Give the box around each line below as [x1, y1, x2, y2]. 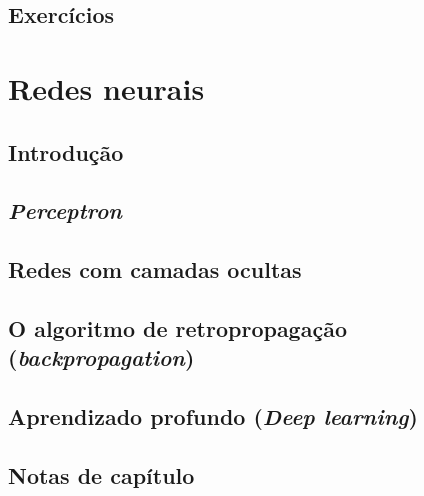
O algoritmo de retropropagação [8, 312, 347, 343]
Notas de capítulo [8, 459, 195, 490]
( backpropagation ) [8, 342, 195, 373]
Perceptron [8, 195, 122, 226]
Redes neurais [8, 67, 205, 108]
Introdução [8, 136, 124, 167]
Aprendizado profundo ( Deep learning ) [8, 401, 418, 432]
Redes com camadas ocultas [8, 254, 302, 285]
